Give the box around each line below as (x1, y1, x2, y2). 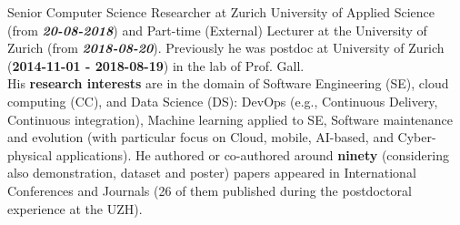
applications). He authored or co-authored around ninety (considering (55, 145, 449, 164)
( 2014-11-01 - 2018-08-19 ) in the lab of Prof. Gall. (7, 56, 305, 75)
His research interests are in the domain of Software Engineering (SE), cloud (7, 74, 449, 93)
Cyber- (397, 128, 436, 147)
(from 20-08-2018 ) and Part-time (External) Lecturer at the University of (7, 20, 427, 39)
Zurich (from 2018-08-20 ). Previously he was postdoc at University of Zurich (7, 38, 445, 57)
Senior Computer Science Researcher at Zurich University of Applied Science (7, 3, 435, 21)
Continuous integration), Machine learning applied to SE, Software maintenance (7, 109, 454, 128)
